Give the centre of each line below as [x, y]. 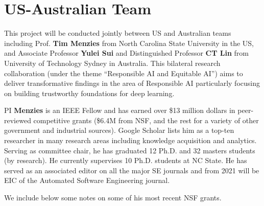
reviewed [18, 120]
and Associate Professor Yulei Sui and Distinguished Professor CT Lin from [126, 53]
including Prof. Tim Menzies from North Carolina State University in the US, [129, 43]
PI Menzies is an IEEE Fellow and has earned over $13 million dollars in [120, 110]
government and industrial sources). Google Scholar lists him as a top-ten [119, 130]
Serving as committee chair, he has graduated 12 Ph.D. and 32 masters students [130, 150]
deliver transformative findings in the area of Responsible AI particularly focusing [132, 83]
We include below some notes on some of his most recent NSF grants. [113, 198]
